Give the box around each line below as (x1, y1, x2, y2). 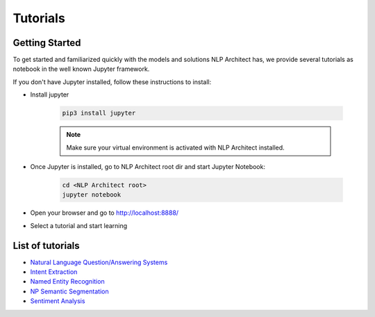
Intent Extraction (30, 268, 78, 276)
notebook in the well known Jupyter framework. (12, 65, 150, 73)
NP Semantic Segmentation (30, 287, 109, 295)
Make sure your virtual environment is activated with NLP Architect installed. (66, 143, 285, 152)
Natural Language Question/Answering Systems (30, 258, 168, 266)
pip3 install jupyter (62, 109, 136, 117)
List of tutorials (12, 240, 80, 252)
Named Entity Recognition (30, 277, 105, 286)
